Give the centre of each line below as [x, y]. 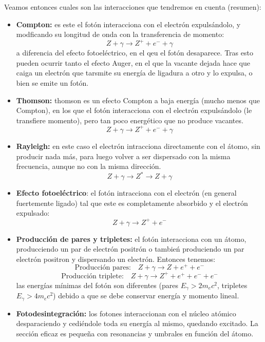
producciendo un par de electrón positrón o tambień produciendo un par [130, 249]
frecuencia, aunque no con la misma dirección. [89, 166]
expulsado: [33, 213]
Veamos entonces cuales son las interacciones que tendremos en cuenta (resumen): [133, 7]
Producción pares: [103, 268]
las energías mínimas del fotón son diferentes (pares [97, 285]
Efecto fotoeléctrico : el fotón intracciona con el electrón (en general [126, 193]
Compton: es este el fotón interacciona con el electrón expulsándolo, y [128, 24]
